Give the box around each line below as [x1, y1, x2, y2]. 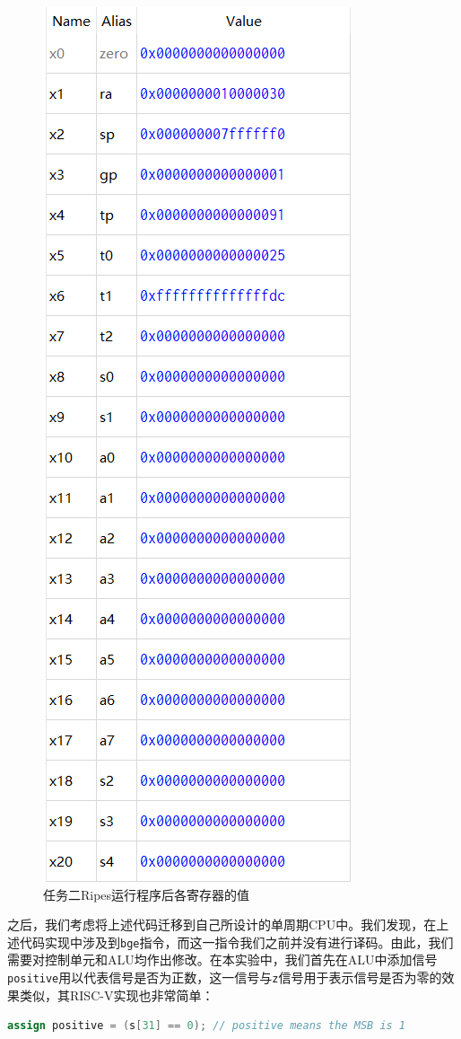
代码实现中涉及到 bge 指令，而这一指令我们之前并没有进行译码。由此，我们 [19, 932, 454, 951]
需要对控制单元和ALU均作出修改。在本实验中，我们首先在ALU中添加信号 [7, 950, 438, 969]
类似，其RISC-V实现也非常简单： [19, 985, 214, 1004]
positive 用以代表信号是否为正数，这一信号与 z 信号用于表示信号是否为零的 [7, 968, 442, 987]
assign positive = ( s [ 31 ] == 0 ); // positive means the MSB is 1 [7, 1019, 406, 1033]
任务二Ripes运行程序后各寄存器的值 [43, 885, 250, 903]
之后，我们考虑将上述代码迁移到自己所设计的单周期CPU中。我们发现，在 [7, 915, 437, 934]
